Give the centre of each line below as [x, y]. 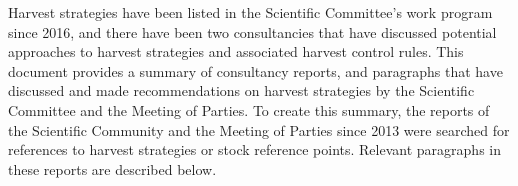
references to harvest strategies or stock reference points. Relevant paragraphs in [254, 149]
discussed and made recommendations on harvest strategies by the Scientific [241, 90]
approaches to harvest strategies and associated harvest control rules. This [236, 51]
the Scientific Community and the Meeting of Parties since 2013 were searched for [259, 129]
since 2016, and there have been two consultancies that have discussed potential [252, 31]
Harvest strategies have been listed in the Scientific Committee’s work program [250, 12]
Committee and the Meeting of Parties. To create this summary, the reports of [249, 109]
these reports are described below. [112, 168]
